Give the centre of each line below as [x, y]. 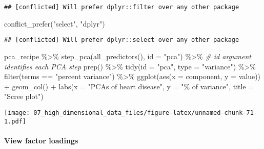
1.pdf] [15, 121]
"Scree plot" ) [24, 96]
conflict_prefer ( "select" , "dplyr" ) [55, 23]
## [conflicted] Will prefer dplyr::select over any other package [122, 40]
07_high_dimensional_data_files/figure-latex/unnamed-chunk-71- [145, 113]
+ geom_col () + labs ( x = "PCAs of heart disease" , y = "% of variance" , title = [129, 86]
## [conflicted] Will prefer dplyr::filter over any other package [122, 7]
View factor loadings [41, 140]
